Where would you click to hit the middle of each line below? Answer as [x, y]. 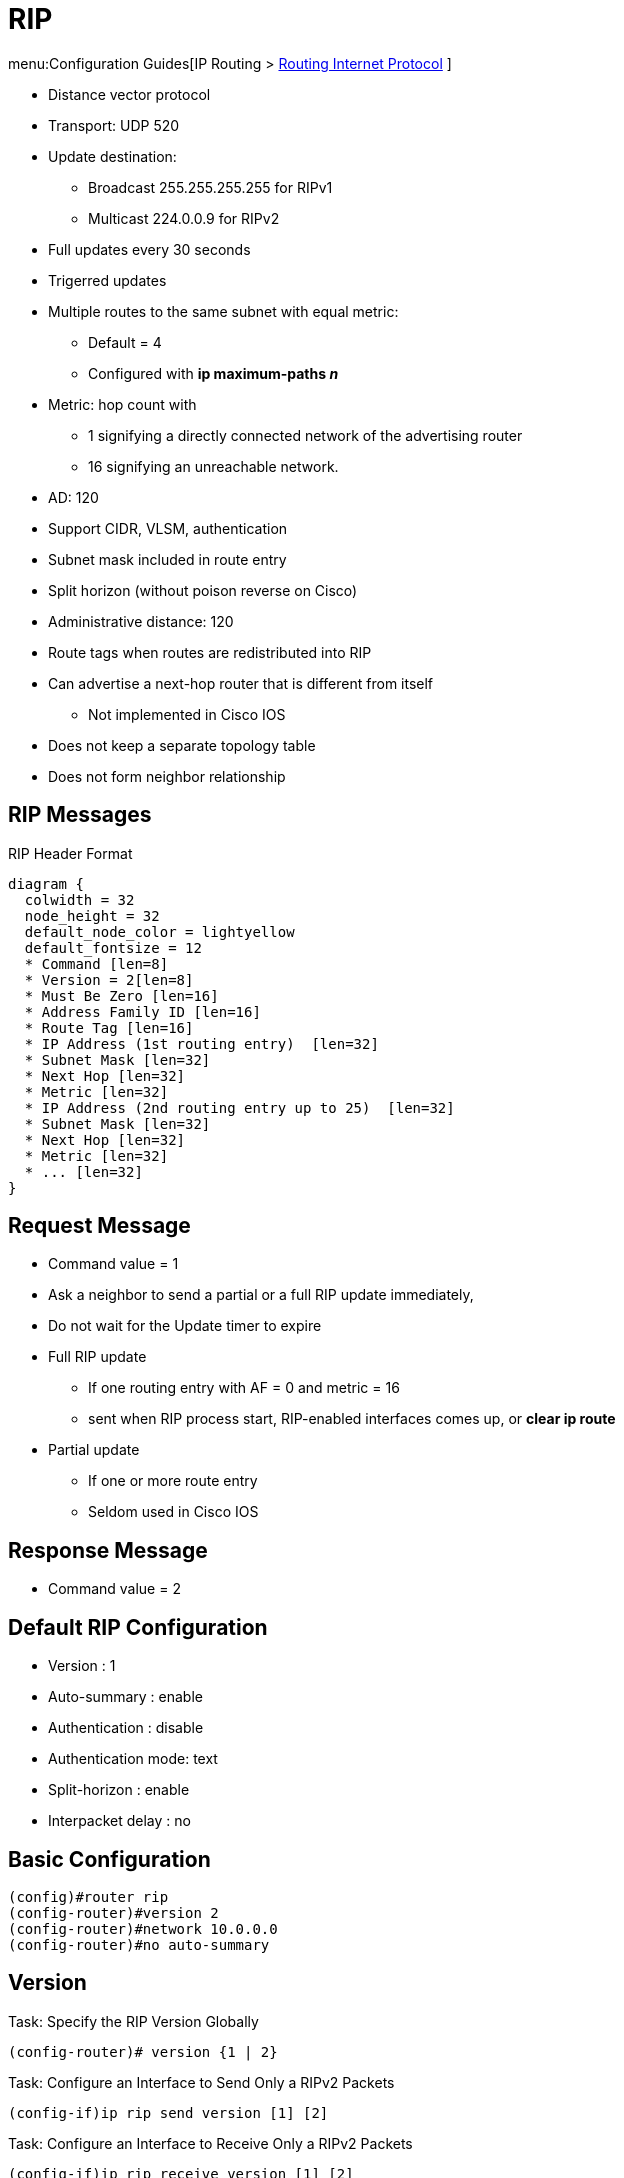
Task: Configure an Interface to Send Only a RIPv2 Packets [201, 2082]
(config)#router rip [88, 1896]
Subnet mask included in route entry [167, 559]
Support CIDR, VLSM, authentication [168, 528]
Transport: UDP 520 [114, 125]
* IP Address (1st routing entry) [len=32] [201, 1043]
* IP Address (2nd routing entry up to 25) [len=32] [239, 1107]
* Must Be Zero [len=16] [121, 995]
